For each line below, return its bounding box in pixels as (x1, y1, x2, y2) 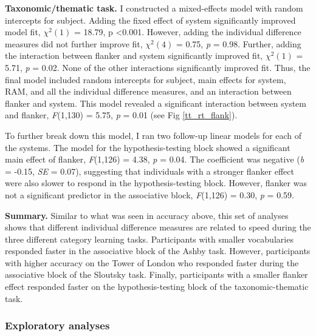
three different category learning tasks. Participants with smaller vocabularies (5, 232, 294, 245)
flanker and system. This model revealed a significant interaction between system (5, 96, 306, 109)
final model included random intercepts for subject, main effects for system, (5, 73, 286, 86)
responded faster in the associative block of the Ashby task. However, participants (5, 244, 311, 257)
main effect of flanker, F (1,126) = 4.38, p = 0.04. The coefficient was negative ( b (5, 153, 304, 166)
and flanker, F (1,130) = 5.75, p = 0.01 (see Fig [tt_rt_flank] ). (5, 109, 238, 121)
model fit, (5, 25, 41, 38)
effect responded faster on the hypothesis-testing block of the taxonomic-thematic (5, 280, 309, 293)
